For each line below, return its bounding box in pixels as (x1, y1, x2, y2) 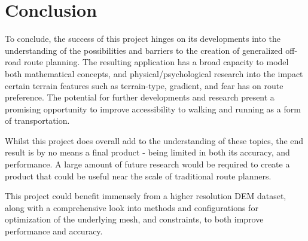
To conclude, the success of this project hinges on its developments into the (5, 32, 280, 45)
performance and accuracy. (5, 225, 103, 237)
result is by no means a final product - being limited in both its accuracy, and (5, 146, 290, 158)
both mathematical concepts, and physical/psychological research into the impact (5, 67, 303, 80)
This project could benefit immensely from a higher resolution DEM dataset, (5, 190, 286, 202)
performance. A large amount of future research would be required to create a (5, 158, 290, 170)
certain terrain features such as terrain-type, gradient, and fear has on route (5, 79, 283, 91)
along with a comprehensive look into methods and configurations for (5, 201, 258, 213)
